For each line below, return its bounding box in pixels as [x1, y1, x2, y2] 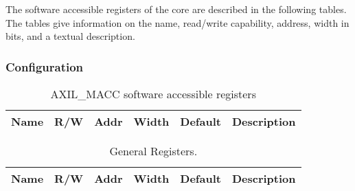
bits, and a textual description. [5, 29, 135, 43]
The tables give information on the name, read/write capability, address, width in [5, 15, 350, 30]
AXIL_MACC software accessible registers [50, 86, 256, 102]
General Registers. [109, 143, 198, 159]
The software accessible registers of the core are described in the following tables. [5, 2, 347, 16]
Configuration [5, 58, 84, 75]
